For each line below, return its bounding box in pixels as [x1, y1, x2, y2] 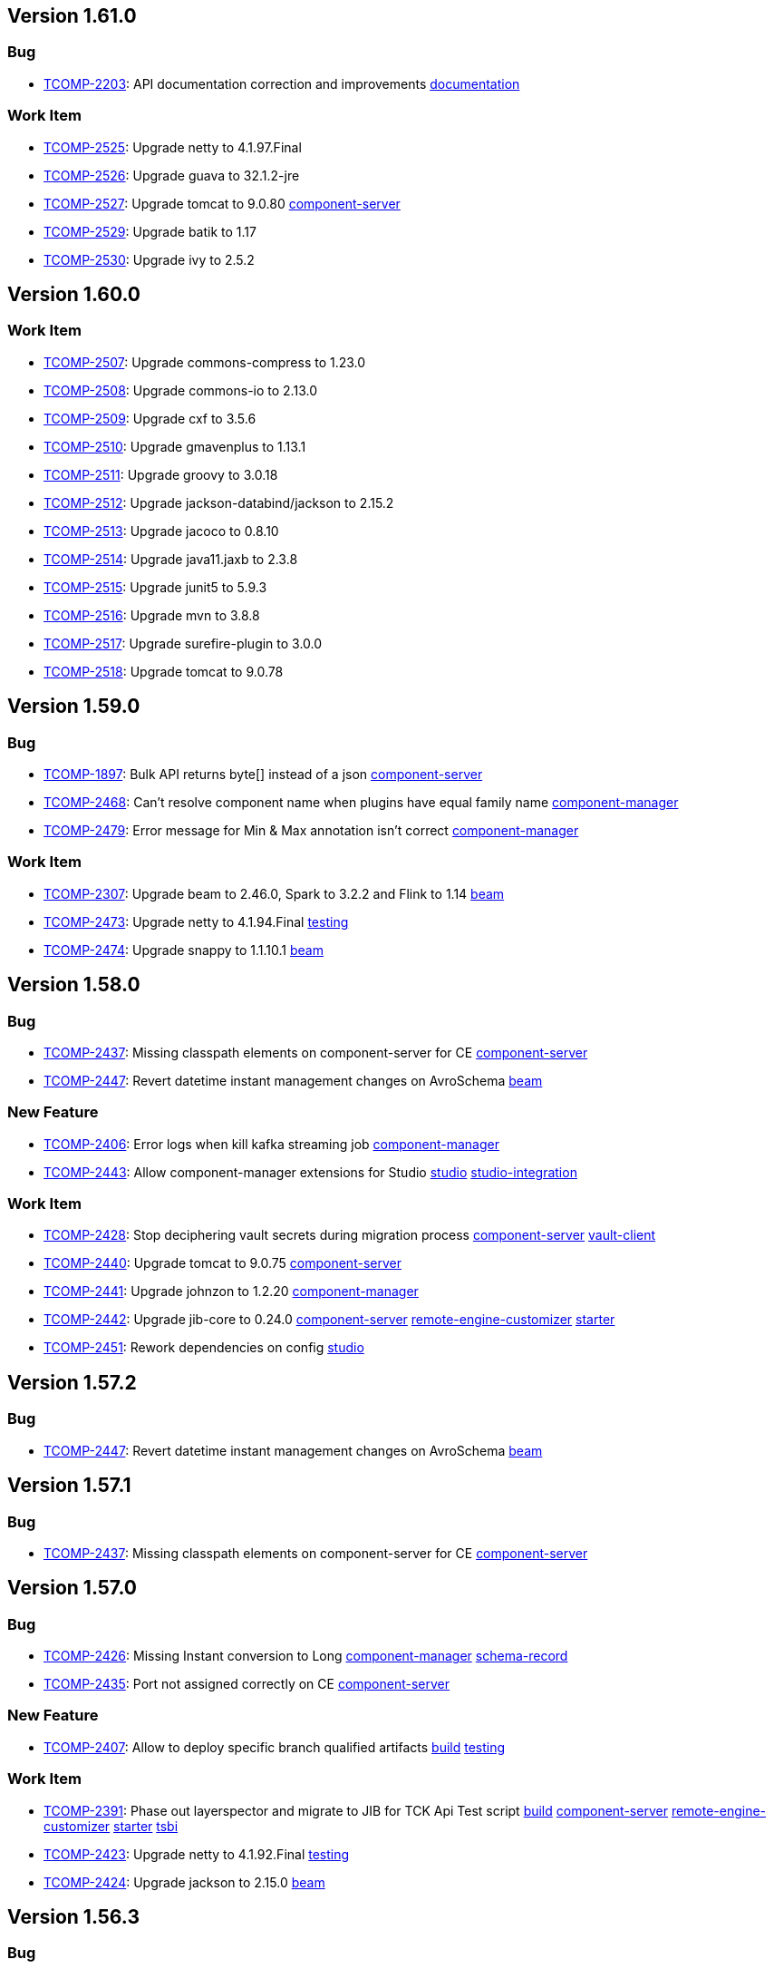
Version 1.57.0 [7, 1576, 137, 1600]
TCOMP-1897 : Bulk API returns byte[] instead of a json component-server [44, 765, 483, 782]
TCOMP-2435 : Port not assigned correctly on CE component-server [44, 1676, 450, 1692]
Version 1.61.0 [7, 5, 137, 27]
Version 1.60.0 [7, 282, 141, 306]
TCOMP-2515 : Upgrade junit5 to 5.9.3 [44, 579, 267, 595]
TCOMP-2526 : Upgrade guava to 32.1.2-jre [44, 167, 300, 183]
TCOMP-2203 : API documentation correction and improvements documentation [44, 75, 520, 92]
